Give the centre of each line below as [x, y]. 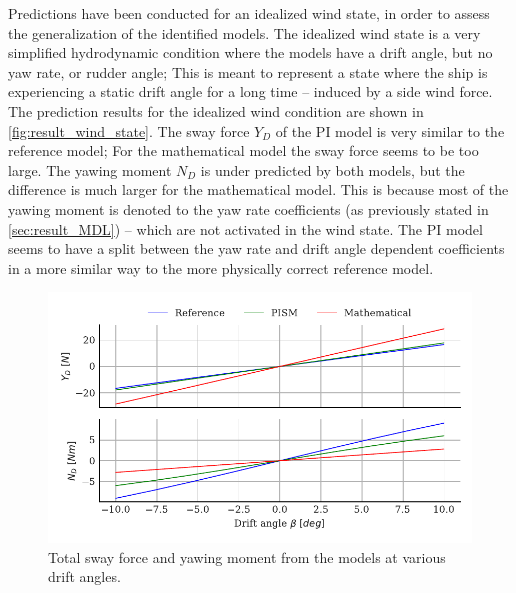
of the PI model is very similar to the [390, 130]
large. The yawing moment [90, 169]
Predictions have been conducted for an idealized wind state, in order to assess [249, 13]
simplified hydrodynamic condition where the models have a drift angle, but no [250, 52]
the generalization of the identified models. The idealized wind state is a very [244, 32]
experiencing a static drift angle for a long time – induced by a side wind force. [250, 91]
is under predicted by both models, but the [332, 169]
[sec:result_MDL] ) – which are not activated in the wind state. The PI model [245, 228]
